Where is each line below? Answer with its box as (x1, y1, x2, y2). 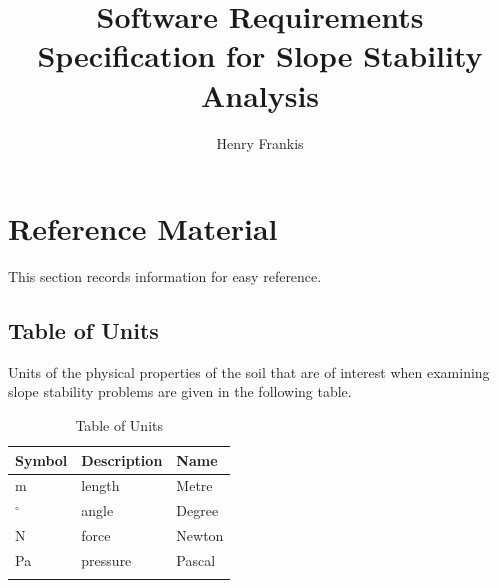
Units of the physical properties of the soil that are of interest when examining (8, 361, 490, 382)
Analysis (200, 74, 320, 115)
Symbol (15, 449, 68, 470)
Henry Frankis (216, 132, 304, 153)
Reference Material (8, 208, 278, 249)
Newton (176, 525, 224, 546)
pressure (81, 549, 132, 570)
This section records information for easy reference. (8, 266, 322, 287)
